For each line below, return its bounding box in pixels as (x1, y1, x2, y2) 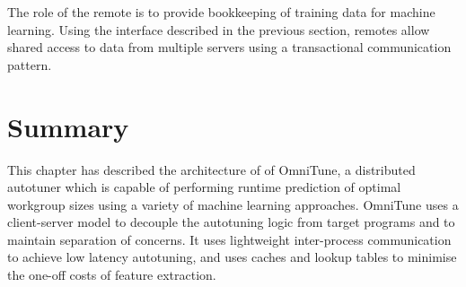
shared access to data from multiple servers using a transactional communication (7, 38, 452, 57)
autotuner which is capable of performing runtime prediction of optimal (7, 178, 401, 196)
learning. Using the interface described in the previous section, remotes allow (7, 20, 430, 39)
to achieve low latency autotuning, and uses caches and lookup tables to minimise (7, 248, 457, 266)
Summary (7, 108, 129, 144)
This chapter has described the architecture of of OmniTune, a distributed (7, 160, 416, 178)
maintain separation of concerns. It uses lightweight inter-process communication (7, 230, 452, 248)
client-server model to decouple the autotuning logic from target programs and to (7, 213, 455, 231)
